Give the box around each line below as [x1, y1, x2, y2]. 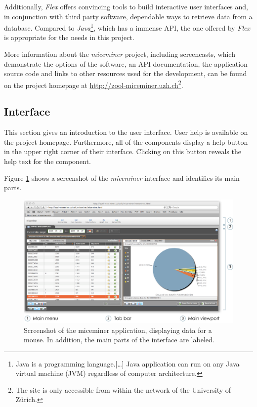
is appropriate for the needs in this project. [4, 32, 134, 42]
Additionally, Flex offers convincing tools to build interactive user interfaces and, [4, 1, 249, 11]
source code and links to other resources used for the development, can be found [4, 68, 247, 79]
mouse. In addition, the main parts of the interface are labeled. [24, 334, 214, 345]
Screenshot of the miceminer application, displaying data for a [24, 325, 212, 335]
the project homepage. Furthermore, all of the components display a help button [4, 136, 248, 147]
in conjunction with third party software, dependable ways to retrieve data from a [4, 11, 253, 21]
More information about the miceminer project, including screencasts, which [4, 49, 235, 59]
